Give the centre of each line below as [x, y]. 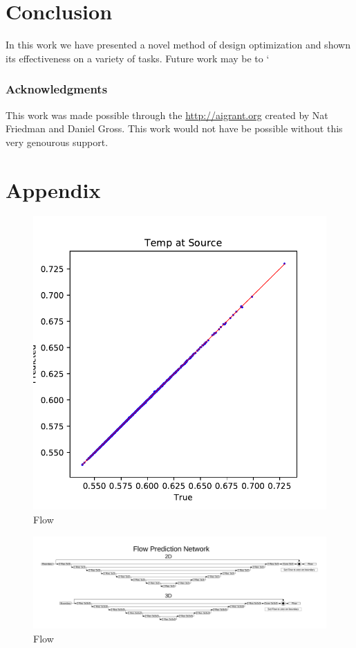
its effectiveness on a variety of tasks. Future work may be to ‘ [138, 58]
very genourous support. [57, 142]
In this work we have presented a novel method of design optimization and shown [178, 45]
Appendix [53, 189]
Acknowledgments [57, 89]
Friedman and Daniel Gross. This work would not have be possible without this [174, 128]
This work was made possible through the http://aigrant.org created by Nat [167, 115]
